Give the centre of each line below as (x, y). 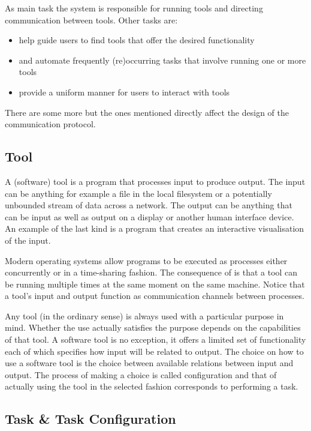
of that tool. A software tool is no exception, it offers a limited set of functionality (155, 339)
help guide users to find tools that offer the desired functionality (137, 40)
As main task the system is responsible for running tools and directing (134, 8)
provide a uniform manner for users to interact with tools (124, 92)
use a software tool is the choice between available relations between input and (149, 363)
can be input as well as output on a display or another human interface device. (150, 216)
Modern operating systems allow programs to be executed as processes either (146, 260)
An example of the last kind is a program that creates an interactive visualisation (155, 228)
